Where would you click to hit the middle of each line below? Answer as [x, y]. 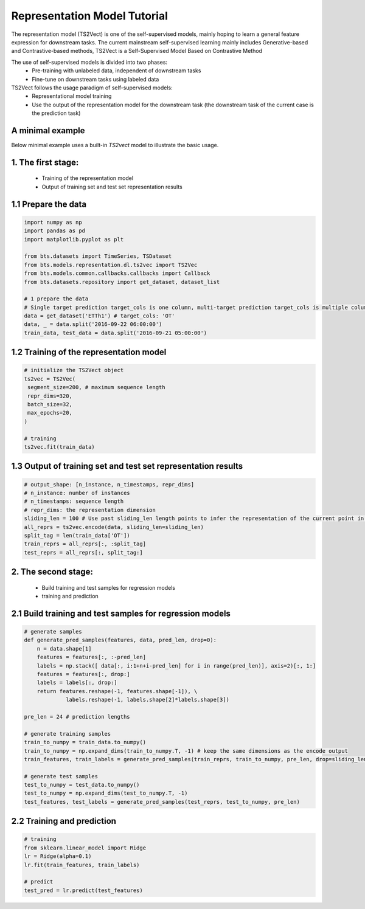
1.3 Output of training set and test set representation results [127, 466]
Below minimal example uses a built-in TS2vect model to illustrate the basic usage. [115, 145]
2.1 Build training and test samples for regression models [121, 613]
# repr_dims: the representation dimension [90, 510]
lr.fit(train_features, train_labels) [82, 865]
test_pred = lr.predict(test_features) [83, 890]
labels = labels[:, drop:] [77, 683]
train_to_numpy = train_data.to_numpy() [85, 742]
